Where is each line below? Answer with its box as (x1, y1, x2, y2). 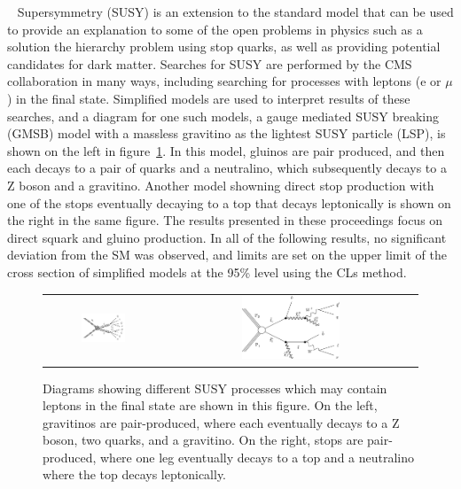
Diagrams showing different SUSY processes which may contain (43, 378, 387, 397)
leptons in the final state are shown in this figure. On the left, (43, 396, 378, 415)
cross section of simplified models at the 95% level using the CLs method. (7, 262, 407, 281)
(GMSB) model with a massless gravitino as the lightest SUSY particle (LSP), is (7, 124, 446, 143)
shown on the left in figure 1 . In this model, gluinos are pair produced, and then (7, 141, 445, 159)
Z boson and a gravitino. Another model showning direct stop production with (7, 175, 434, 194)
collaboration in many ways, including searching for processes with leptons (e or (7, 72, 441, 90)
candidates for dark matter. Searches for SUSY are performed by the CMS (7, 54, 412, 73)
